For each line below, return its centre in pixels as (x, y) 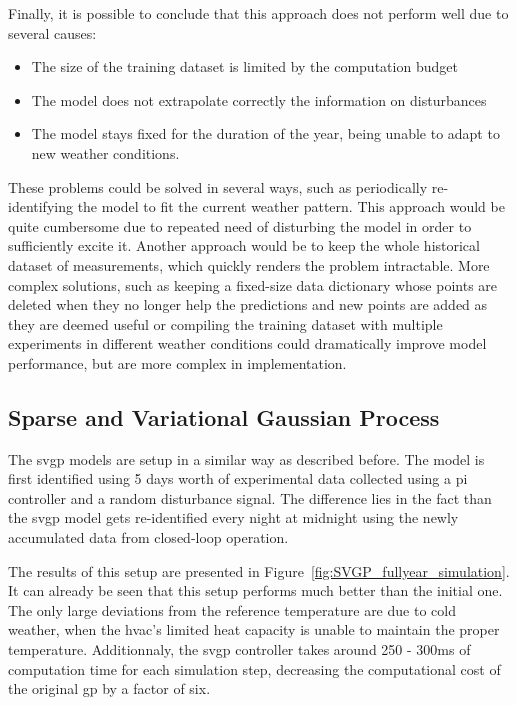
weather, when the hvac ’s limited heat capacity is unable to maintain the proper (254, 629)
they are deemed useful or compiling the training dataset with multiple (225, 323)
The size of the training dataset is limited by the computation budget (244, 66)
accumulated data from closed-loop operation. (148, 537)
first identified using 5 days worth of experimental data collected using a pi (238, 478)
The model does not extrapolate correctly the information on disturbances (259, 99)
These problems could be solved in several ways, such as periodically (218, 186)
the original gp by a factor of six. (109, 688)
